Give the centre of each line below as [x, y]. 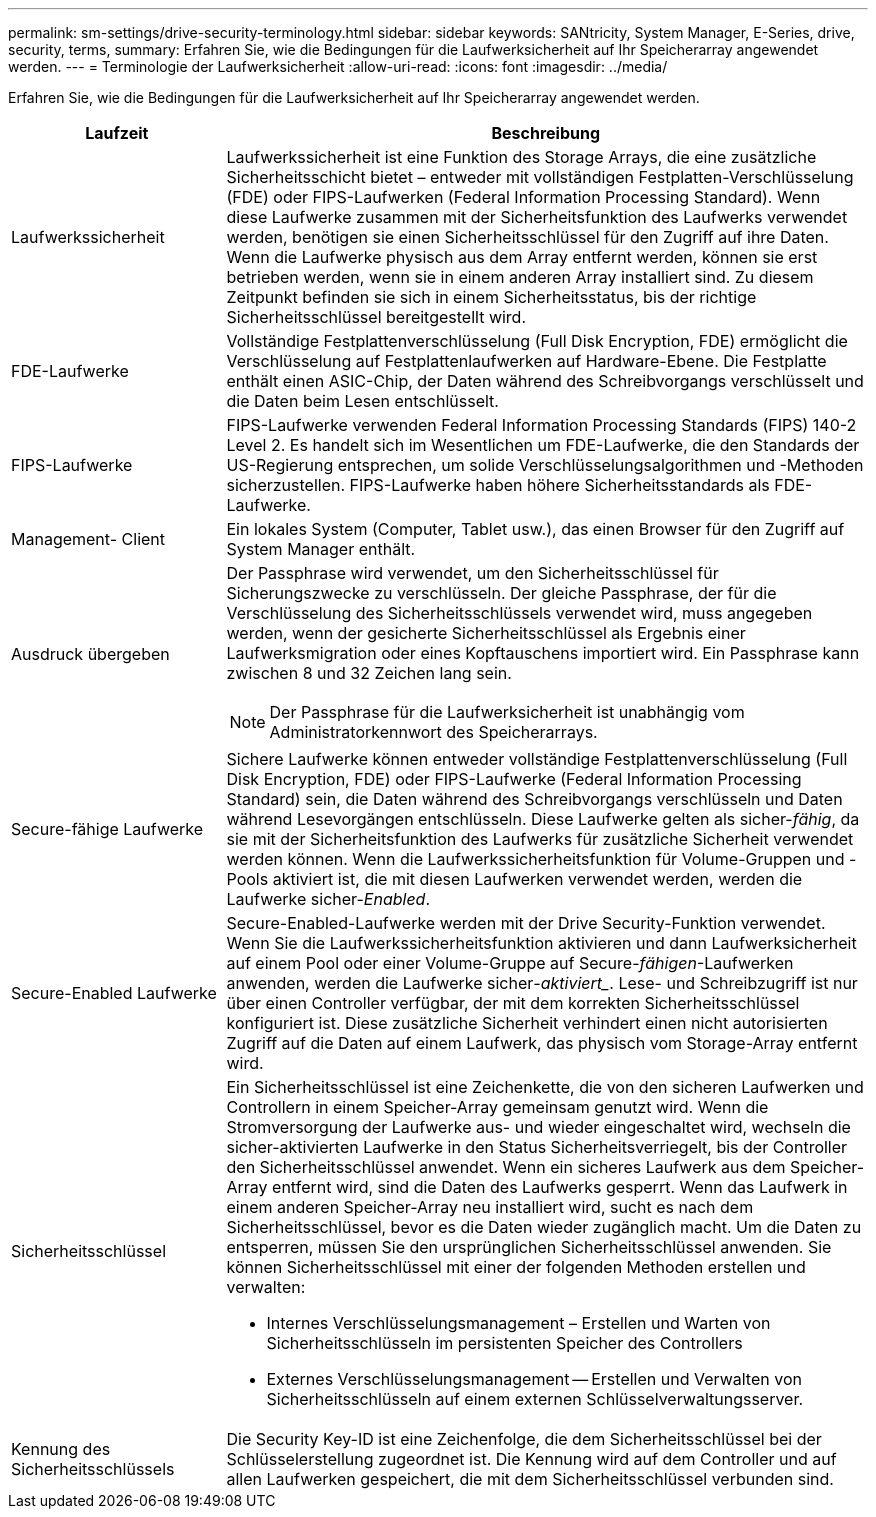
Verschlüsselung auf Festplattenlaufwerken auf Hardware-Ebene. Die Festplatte [526, 361]
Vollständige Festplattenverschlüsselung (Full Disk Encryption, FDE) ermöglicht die [537, 341]
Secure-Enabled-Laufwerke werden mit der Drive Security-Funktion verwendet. [526, 923]
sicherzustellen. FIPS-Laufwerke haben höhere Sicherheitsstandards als [498, 485]
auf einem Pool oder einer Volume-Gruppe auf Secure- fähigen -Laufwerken [510, 963]
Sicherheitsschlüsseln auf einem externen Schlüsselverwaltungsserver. [535, 1399]
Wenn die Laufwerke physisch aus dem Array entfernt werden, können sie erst [522, 257]
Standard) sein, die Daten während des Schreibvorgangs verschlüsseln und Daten [534, 799]
